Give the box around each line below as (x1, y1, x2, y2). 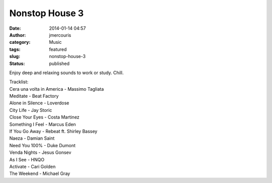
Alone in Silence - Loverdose (9, 100, 70, 106)
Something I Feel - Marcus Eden (9, 121, 76, 127)
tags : (9, 46, 21, 52)
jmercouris (49, 32, 72, 38)
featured (49, 46, 67, 52)
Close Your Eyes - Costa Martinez (9, 114, 80, 120)
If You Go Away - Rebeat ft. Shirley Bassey (9, 129, 98, 135)
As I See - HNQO (9, 156, 45, 162)
